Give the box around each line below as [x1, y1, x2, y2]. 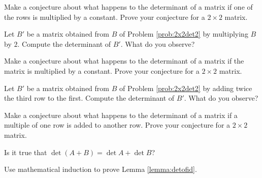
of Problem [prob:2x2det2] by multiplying [119, 28, 248, 39]
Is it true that [4, 146, 47, 157]
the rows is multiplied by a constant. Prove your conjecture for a [4, 11, 205, 22]
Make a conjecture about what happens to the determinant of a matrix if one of [4, 2, 253, 12]
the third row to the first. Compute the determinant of [4, 93, 175, 103]
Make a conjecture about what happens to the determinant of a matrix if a [4, 109, 238, 120]
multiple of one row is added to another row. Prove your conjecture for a [4, 120, 231, 130]
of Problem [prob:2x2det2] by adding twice [119, 82, 252, 93]
